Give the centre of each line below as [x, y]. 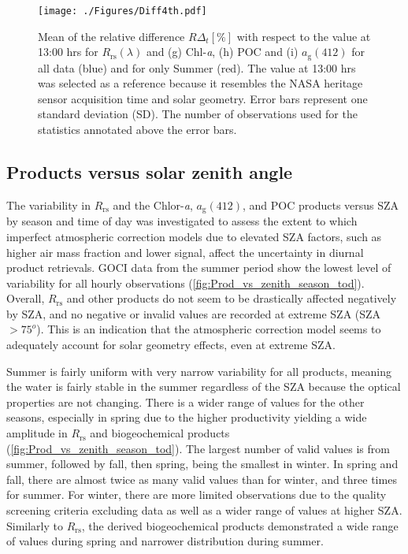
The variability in [49, 204]
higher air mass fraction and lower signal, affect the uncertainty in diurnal [185, 252]
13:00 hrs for [68, 52]
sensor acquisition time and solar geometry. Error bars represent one [203, 98]
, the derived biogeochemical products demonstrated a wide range [240, 525]
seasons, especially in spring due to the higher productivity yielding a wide [187, 417]
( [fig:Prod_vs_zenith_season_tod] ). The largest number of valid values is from [198, 448]
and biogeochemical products [160, 433]
